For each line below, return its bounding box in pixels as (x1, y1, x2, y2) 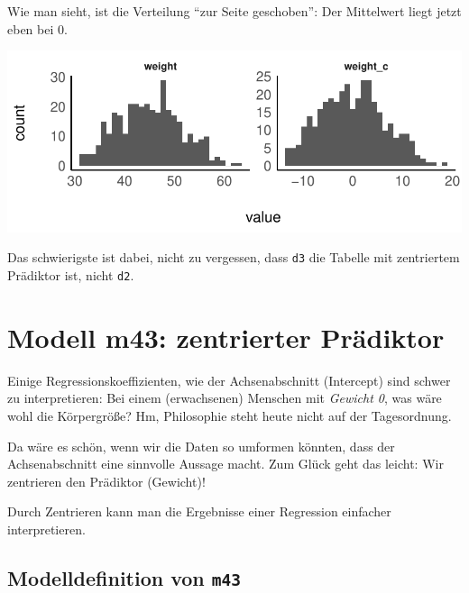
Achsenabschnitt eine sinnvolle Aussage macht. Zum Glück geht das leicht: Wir (7, 454, 444, 473)
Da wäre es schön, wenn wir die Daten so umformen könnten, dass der (7, 436, 395, 455)
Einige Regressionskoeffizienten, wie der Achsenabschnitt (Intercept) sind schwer (7, 370, 451, 389)
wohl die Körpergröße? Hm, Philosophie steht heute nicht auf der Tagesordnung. (7, 406, 452, 424)
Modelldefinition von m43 (7, 563, 242, 591)
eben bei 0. (7, 19, 68, 38)
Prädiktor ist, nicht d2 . (7, 266, 134, 285)
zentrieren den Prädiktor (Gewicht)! (7, 471, 206, 490)
